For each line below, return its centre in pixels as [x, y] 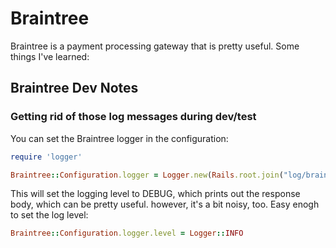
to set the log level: [49, 215]
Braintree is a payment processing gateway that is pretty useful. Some [155, 46]
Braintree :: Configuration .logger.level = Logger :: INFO [127, 233]
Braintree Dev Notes [74, 88]
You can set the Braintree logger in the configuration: [119, 138]
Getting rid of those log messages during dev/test [133, 117]
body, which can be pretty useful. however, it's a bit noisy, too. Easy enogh [165, 204]
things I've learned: [50, 56]
